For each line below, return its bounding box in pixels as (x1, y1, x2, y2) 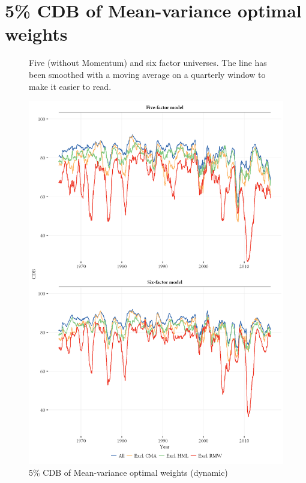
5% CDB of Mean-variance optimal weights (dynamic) (29, 466, 228, 479)
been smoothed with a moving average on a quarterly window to (29, 68, 266, 80)
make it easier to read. (29, 80, 112, 92)
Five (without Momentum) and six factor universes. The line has (29, 56, 267, 69)
